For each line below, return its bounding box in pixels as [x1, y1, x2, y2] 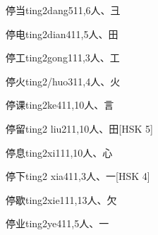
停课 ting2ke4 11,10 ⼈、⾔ [6, 97, 114, 112]
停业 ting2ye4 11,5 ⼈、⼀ [6, 216, 109, 231]
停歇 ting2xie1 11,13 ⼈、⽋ [6, 192, 117, 207]
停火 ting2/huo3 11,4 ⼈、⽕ [6, 73, 121, 88]
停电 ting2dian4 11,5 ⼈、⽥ [6, 26, 119, 41]
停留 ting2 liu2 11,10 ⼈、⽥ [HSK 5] [6, 121, 153, 135]
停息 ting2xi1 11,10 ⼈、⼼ [6, 145, 113, 159]
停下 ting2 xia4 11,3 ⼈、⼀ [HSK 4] [6, 169, 150, 183]
